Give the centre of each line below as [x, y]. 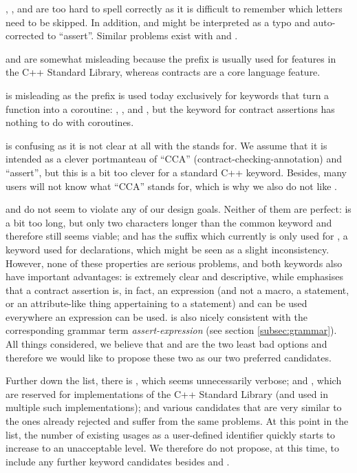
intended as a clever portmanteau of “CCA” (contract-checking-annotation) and [174, 159]
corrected [25, 35]
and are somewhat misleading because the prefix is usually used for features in [171, 58]
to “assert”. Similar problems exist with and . [142, 35]
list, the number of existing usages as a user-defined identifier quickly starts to [171, 434]
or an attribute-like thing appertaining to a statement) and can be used [156, 303]
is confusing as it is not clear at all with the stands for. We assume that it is [166, 145]
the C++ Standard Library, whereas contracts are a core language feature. [163, 72]
